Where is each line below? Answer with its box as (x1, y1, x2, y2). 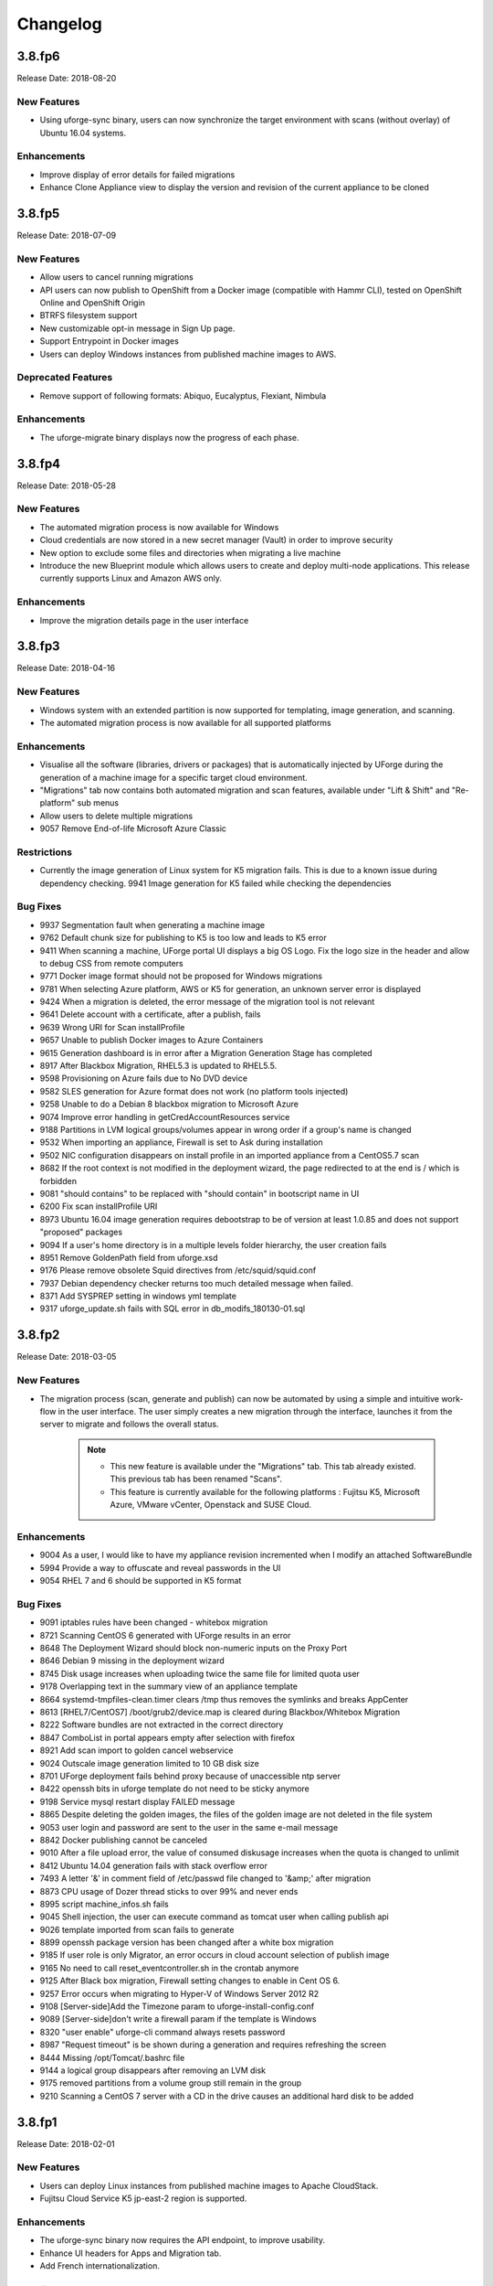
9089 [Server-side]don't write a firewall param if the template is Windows (39, 2014, 317, 2024)
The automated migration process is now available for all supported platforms (39, 717, 332, 728)
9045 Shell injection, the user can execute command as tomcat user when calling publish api (39, 1911, 390, 1922)
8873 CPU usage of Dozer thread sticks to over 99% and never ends (39, 1885, 299, 1896)
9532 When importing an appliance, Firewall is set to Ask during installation (39, 1137, 323, 1148)
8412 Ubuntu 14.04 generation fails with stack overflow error (39, 1860, 268, 1871)
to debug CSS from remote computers (39, 957, 184, 968)
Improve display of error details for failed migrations (39, 169, 236, 180)
